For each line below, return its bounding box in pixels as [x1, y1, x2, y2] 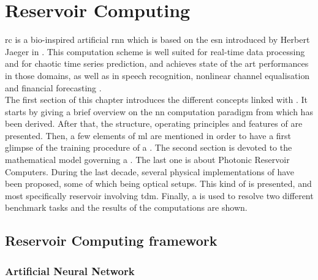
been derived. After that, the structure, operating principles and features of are [5, 117, 303, 130]
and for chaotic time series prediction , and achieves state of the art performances [5, 57, 309, 70]
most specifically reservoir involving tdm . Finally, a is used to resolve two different [5, 189, 314, 202]
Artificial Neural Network [5, 263, 135, 278]
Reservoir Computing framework [5, 231, 218, 250]
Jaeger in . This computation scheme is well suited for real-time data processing [5, 45, 305, 58]
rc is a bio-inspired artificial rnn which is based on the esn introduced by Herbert [5, 33, 310, 46]
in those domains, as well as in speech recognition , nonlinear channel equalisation [5, 69, 310, 81]
